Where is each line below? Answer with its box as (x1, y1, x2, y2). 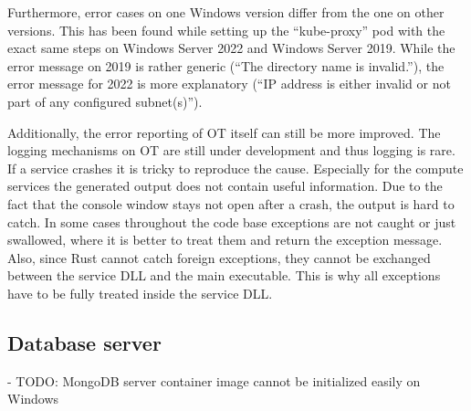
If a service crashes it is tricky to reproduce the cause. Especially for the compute (7, 158, 464, 177)
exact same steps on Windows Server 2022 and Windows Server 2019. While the (7, 38, 455, 58)
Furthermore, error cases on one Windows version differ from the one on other (7, 3, 445, 21)
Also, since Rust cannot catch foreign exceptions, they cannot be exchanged (7, 248, 431, 267)
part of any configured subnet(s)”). (7, 91, 203, 111)
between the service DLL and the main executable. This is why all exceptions (7, 266, 441, 285)
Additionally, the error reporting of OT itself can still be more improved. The (7, 122, 441, 142)
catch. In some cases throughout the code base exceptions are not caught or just (7, 212, 456, 231)
